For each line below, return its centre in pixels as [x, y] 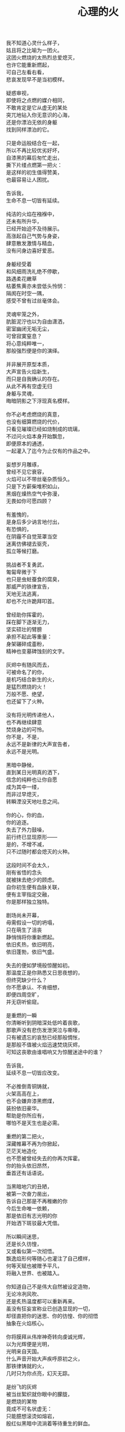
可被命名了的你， [27, 672]
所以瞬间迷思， [24, 1237]
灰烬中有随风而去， [29, 665]
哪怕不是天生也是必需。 [34, 1123]
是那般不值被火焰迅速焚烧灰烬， [44, 1045]
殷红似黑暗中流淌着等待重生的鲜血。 [50, 1424]
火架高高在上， [24, 1094]
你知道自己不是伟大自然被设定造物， [50, 1287]
